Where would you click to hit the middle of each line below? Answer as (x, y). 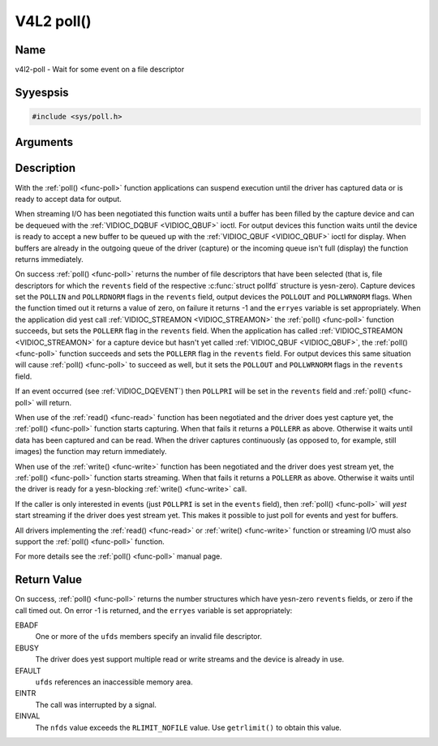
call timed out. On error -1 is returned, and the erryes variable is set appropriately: (154, 610)
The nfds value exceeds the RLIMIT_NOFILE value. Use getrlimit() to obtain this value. (189, 727)
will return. (54, 402)
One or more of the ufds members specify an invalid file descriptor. (149, 637)
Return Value (49, 580)
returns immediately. (49, 259)
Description (45, 168)
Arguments (44, 142)
